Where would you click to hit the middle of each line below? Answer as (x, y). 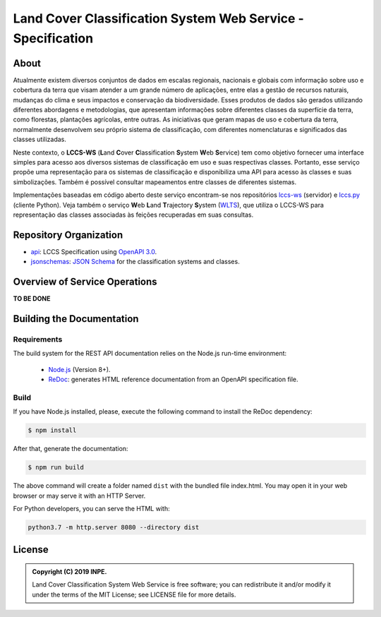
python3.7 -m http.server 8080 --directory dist (114, 527)
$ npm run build (56, 467)
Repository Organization (68, 235)
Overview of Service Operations (85, 282)
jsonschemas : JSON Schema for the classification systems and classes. (135, 262)
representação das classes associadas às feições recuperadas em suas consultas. (133, 215)
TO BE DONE (32, 299)
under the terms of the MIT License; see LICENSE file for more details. (134, 594)
